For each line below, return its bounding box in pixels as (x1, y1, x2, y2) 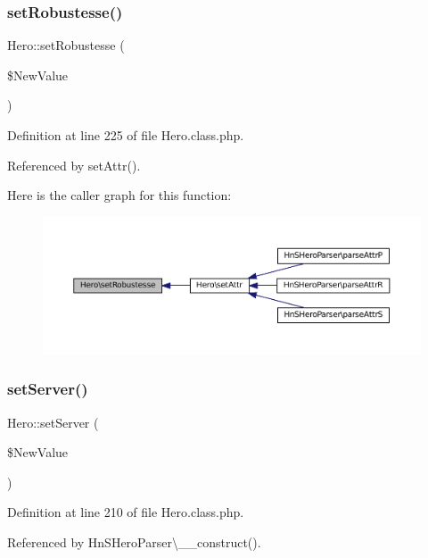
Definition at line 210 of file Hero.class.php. (7, 503, 244, 521)
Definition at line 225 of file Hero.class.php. (7, 126, 244, 144)
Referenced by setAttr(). (7, 155, 141, 174)
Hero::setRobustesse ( (7, 36, 125, 54)
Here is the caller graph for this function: (7, 186, 232, 204)
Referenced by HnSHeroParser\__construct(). (7, 532, 261, 551)
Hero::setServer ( (7, 412, 99, 431)
